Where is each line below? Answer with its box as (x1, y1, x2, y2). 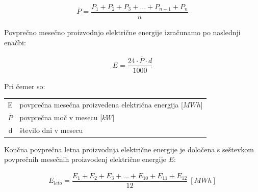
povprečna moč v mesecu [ (19, 112, 102, 122)
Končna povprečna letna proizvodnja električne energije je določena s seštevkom (4, 144, 254, 154)
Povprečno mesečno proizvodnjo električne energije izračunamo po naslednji (4, 27, 241, 38)
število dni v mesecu (19, 124, 83, 135)
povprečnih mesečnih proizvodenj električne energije (4, 154, 166, 164)
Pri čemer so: (4, 80, 45, 91)
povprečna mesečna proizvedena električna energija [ (19, 99, 183, 109)
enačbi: (4, 37, 26, 47)
